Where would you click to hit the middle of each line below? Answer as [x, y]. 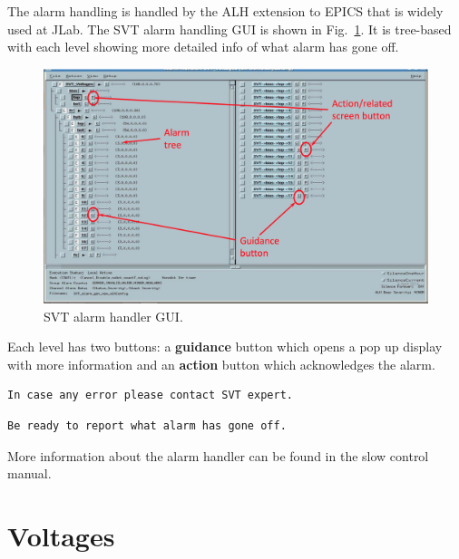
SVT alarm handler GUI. [113, 316]
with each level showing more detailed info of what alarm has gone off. [203, 47]
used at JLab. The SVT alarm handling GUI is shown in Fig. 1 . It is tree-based [229, 29]
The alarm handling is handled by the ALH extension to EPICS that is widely [225, 11]
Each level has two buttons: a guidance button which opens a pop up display [225, 347]
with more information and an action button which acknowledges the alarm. [221, 364]
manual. [29, 473]
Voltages [61, 535]
